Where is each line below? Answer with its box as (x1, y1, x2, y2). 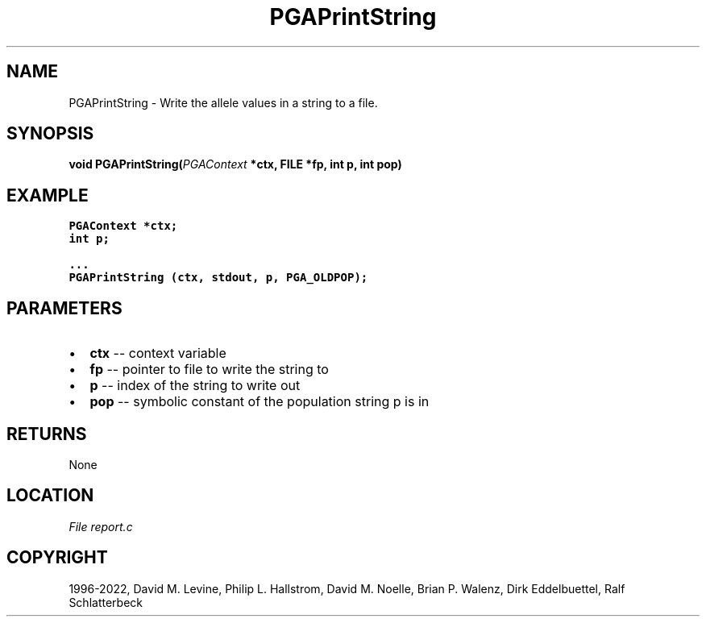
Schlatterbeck (69, 595, 143, 609)
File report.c (69, 519, 133, 534)
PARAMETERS (6, 297, 123, 318)
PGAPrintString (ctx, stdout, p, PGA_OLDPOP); (69, 271, 368, 285)
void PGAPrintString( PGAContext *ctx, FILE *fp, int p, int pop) (69, 157, 402, 172)
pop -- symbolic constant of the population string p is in (89, 393, 430, 410)
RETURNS (6, 423, 87, 444)
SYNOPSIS (6, 123, 94, 144)
